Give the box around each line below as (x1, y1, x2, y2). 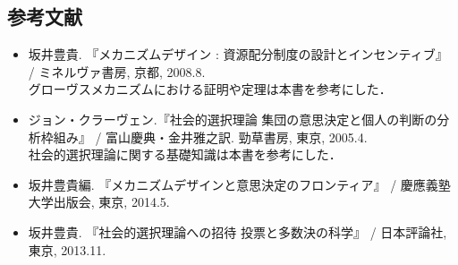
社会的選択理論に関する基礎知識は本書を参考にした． (28, 145, 342, 164)
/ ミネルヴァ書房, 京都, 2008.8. (28, 62, 206, 81)
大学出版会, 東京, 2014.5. (28, 192, 170, 211)
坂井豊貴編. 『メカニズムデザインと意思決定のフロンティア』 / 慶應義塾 (28, 175, 451, 193)
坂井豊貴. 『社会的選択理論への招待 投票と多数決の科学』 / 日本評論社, (28, 222, 447, 241)
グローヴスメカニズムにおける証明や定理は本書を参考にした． (28, 80, 392, 98)
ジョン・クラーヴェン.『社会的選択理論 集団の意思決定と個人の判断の (28, 109, 437, 128)
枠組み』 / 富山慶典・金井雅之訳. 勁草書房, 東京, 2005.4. (40, 127, 368, 146)
